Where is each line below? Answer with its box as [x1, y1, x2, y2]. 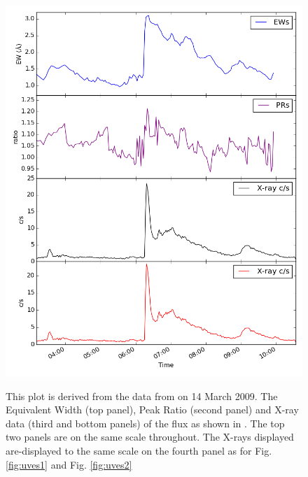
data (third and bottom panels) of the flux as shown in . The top [6, 415, 285, 430]
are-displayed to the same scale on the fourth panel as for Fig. [6, 443, 272, 457]
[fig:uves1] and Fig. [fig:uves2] [6, 457, 132, 471]
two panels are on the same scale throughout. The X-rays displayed [6, 429, 294, 444]
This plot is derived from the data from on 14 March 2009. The [6, 388, 278, 403]
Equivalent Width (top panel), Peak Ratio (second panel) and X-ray [6, 402, 299, 417]
